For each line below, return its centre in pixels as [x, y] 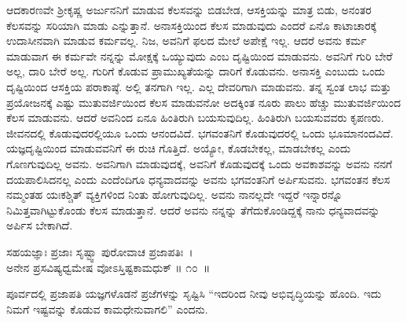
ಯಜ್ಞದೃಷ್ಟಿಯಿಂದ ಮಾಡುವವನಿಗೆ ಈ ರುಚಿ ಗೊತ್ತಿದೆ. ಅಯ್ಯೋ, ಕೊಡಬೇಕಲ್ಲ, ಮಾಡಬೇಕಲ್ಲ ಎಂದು [179, 148]
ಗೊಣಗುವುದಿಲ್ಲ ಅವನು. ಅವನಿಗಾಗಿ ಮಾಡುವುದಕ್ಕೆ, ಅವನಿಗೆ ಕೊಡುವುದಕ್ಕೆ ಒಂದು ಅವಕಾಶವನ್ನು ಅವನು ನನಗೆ [200, 163]
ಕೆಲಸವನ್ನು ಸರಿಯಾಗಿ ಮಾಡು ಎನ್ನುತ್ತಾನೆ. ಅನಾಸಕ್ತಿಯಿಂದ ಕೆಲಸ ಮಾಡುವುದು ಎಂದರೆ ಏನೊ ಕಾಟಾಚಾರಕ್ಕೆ [192, 25]
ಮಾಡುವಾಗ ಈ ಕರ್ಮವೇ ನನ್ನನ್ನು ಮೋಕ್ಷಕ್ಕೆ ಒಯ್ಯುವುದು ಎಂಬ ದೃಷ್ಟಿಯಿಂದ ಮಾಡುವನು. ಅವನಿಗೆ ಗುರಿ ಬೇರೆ [200, 55]
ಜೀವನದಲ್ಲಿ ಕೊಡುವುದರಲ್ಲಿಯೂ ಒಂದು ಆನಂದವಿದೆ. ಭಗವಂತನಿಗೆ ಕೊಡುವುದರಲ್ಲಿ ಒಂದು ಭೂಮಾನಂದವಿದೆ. [200, 132]
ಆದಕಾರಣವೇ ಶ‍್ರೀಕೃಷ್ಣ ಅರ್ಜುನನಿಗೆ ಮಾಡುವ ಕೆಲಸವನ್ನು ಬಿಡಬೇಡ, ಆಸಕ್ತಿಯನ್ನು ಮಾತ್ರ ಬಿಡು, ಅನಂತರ [189, 9]
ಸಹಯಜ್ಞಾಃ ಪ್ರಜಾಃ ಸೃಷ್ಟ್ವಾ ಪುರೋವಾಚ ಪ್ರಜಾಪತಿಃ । [100, 251]
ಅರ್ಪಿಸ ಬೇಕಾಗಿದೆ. [40, 225]
